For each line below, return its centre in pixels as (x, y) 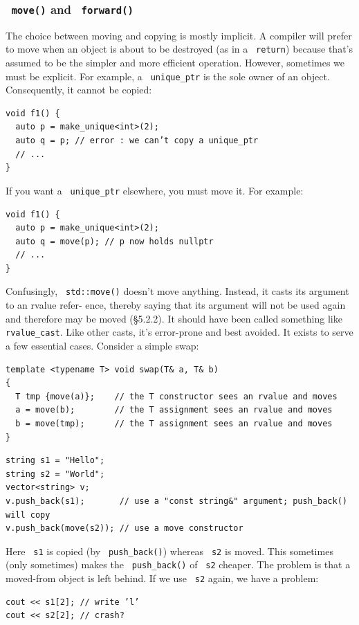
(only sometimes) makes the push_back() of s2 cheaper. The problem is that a (178, 564)
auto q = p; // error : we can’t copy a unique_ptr (137, 141)
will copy (28, 515)
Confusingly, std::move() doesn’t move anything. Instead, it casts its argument (177, 291)
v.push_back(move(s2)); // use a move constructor (125, 528)
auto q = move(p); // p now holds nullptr (114, 241)
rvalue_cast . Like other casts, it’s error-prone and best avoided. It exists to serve (179, 332)
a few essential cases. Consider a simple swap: (102, 346)
